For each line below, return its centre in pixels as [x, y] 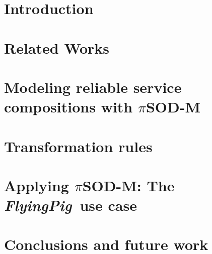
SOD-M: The [128, 185]
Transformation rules [78, 146]
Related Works [57, 47]
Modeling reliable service [93, 87]
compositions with [68, 107]
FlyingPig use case [70, 205]
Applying [37, 185]
